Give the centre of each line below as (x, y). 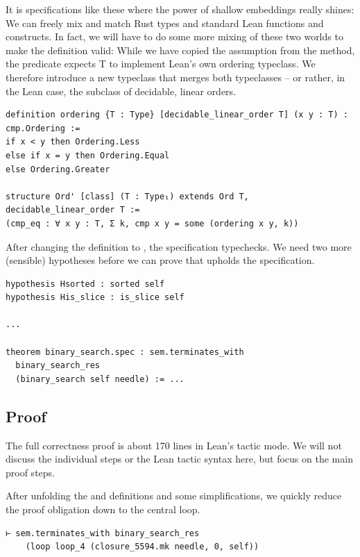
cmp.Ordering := (43, 128)
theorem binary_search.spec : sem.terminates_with (125, 352)
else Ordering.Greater (58, 169)
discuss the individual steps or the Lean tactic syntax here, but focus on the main (179, 459)
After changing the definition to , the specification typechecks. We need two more (179, 246)
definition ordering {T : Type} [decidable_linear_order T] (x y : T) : (177, 115)
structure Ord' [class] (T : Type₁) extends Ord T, (127, 196)
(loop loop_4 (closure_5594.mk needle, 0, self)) (142, 547)
